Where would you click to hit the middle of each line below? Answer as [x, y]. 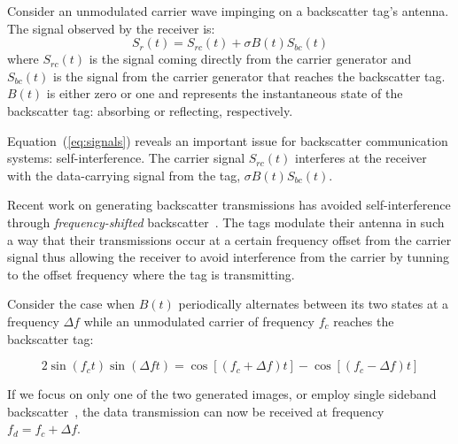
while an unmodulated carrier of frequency [199, 321]
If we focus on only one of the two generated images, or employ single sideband [222, 394]
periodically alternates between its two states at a [314, 304]
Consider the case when [71, 304]
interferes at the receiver [361, 158]
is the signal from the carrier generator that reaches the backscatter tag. [249, 76]
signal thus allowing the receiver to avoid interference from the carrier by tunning [229, 257]
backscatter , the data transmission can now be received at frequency [196, 411]
